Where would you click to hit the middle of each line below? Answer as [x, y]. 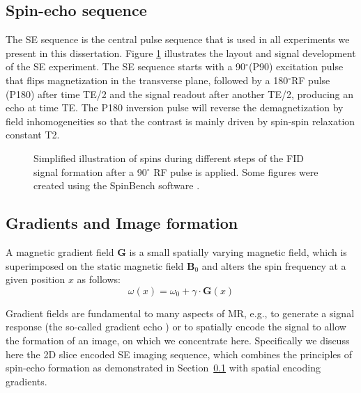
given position [36, 279]
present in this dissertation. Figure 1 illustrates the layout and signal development [181, 53]
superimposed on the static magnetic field [95, 265]
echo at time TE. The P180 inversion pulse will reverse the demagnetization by [175, 107]
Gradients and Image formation [122, 223]
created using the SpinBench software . [117, 185]
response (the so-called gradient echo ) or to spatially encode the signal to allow [176, 327]
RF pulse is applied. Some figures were [236, 171]
